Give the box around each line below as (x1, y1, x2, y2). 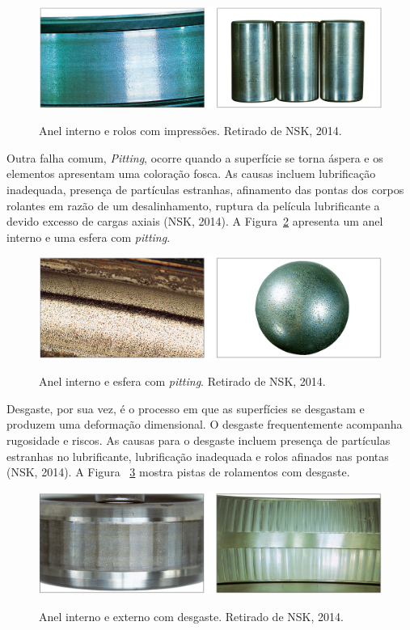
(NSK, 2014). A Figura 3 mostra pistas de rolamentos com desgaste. (6, 463, 350, 480)
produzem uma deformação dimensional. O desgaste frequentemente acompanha (6, 416, 403, 433)
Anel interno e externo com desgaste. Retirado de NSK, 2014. (39, 608, 344, 625)
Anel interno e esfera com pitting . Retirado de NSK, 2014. (39, 373, 326, 390)
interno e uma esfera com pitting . (6, 228, 171, 245)
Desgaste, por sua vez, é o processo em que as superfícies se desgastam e (6, 400, 365, 416)
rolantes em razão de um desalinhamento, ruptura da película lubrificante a (6, 197, 380, 214)
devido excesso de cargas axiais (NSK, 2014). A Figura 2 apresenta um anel (6, 213, 383, 230)
